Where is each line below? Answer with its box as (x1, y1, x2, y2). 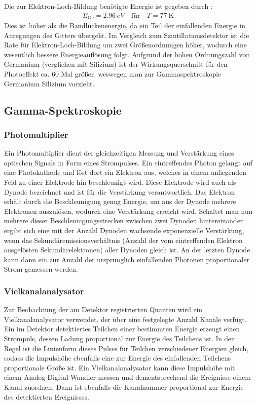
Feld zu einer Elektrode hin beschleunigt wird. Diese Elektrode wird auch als (4, 177, 236, 187)
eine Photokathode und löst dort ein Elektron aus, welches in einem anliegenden (4, 167, 247, 177)
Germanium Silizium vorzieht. (4, 78, 95, 88)
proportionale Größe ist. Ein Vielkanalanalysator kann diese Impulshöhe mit (4, 362, 235, 372)
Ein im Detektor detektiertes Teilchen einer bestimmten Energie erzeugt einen (4, 324, 240, 334)
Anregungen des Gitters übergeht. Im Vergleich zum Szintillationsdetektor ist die (4, 30, 249, 40)
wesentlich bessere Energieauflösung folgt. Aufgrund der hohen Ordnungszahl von (4, 49, 250, 59)
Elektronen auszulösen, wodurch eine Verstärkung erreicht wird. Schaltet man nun (4, 205, 253, 216)
